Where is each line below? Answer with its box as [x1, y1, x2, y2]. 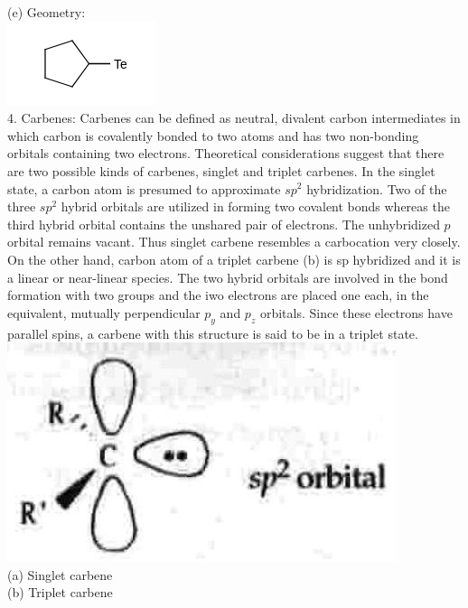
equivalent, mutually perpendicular [7, 303, 201, 322]
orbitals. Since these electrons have [259, 303, 453, 322]
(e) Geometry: [7, 3, 86, 21]
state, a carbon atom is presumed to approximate [7, 179, 281, 198]
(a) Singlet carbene [7, 565, 113, 584]
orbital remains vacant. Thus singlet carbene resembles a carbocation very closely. [7, 232, 461, 251]
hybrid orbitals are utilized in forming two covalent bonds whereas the [61, 197, 450, 216]
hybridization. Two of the [306, 179, 447, 198]
